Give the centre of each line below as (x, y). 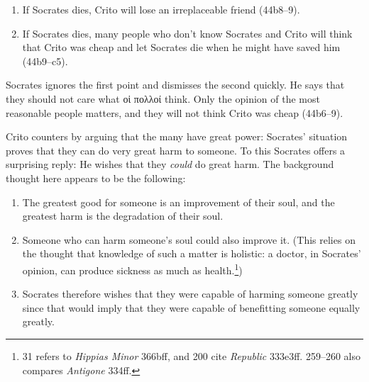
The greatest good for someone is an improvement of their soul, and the (178, 202)
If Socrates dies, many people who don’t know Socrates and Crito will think (187, 33)
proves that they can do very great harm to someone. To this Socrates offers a (176, 150)
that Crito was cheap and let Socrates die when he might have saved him (181, 47)
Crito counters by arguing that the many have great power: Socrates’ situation (177, 136)
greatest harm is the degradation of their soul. (123, 216)
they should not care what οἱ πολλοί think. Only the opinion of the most (163, 98)
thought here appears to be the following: (96, 178)
